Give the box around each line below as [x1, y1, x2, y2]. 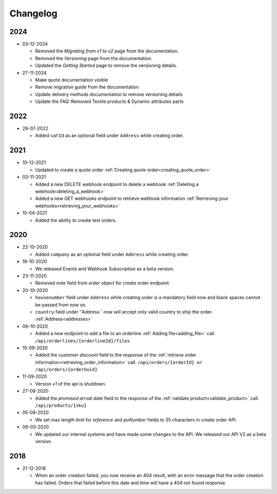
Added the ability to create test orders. [35, 217, 117, 223]
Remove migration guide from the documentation [35, 84, 139, 90]
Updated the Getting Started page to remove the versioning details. [35, 62, 177, 69]
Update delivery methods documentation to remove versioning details [35, 91, 183, 97]
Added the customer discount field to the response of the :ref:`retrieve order [35, 352, 197, 358]
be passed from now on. [35, 301, 87, 308]
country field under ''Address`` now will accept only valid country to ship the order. [35, 308, 213, 315]
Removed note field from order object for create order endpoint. [35, 280, 170, 286]
